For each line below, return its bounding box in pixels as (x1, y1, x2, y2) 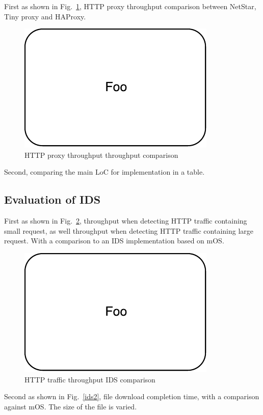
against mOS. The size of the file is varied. (4, 401, 137, 411)
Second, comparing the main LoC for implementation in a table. (4, 167, 205, 177)
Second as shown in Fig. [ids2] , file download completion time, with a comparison (4, 391, 259, 402)
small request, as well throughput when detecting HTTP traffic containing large (4, 225, 254, 236)
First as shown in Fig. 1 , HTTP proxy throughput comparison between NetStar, (4, 1, 256, 11)
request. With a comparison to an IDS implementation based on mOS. (4, 235, 224, 246)
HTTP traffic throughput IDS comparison (24, 374, 155, 384)
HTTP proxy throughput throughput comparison (24, 149, 178, 160)
